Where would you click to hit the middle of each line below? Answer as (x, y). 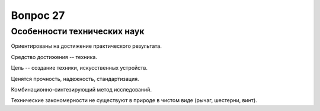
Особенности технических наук (78, 31)
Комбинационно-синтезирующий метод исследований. (81, 89)
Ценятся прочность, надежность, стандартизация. (75, 79)
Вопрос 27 (38, 15)
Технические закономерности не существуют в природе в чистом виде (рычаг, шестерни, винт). (134, 100)
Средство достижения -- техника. (54, 57)
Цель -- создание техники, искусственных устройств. (79, 68)
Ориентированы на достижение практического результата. (87, 46)
